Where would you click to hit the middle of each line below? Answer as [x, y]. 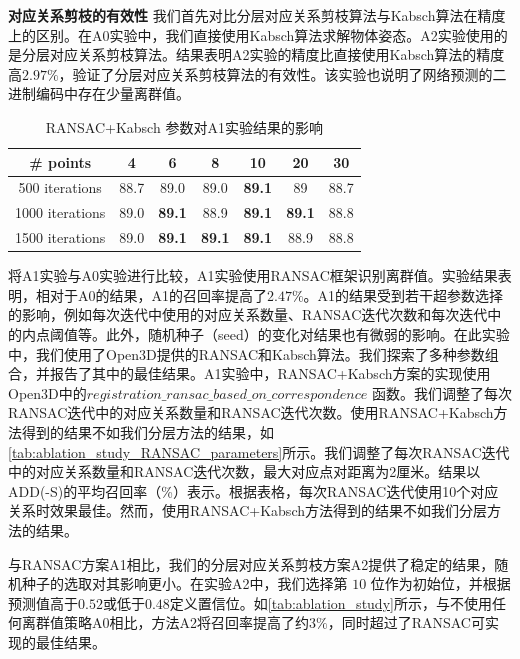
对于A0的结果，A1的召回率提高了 [158, 294]
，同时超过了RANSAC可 [406, 622]
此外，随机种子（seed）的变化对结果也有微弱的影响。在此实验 [307, 333]
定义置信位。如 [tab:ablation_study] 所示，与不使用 [330, 602]
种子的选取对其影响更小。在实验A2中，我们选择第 [184, 583]
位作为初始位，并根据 [440, 583]
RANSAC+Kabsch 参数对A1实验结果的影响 [184, 126]
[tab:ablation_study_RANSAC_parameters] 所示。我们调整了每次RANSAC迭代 [259, 451]
